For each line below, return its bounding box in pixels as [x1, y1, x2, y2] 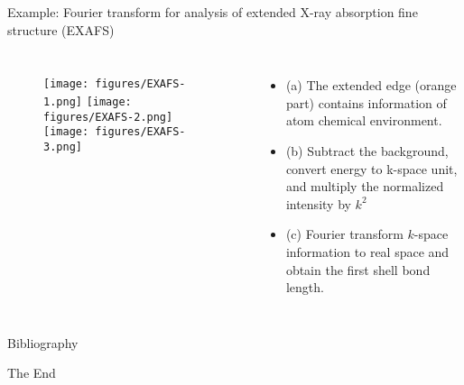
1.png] [43, 95, 82, 108]
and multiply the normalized [285, 177, 444, 196]
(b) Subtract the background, [285, 141, 449, 160]
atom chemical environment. [285, 111, 442, 130]
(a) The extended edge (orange [285, 76, 457, 95]
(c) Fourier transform [285, 225, 404, 243]
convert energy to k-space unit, [285, 159, 458, 178]
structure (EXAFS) [7, 20, 115, 39]
